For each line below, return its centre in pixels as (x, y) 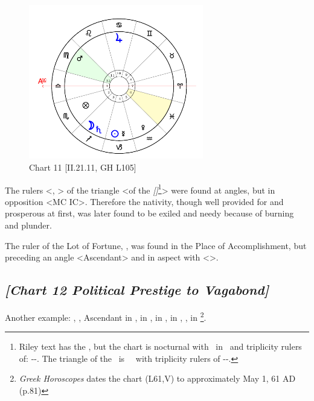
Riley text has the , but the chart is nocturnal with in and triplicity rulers (160, 346)
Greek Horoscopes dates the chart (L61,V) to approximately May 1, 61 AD (157, 378)
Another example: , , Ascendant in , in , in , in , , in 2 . (106, 316)
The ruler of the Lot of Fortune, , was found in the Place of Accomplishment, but (156, 245)
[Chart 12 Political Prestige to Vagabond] (137, 290)
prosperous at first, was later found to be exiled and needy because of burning (149, 213)
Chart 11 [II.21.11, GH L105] (83, 167)
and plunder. (28, 225)
